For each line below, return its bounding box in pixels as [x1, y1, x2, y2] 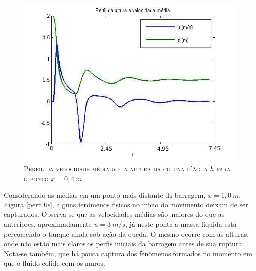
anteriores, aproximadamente [4, 218, 92, 229]
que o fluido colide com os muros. [4, 258, 105, 268]
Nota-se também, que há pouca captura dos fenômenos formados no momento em [4, 248, 252, 258]
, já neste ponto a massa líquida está [125, 218, 237, 229]
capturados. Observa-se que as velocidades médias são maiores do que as [4, 209, 225, 219]
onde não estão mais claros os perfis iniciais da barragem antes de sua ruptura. [4, 238, 244, 249]
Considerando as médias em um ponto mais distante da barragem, [4, 190, 206, 200]
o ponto [24, 173, 49, 183]
